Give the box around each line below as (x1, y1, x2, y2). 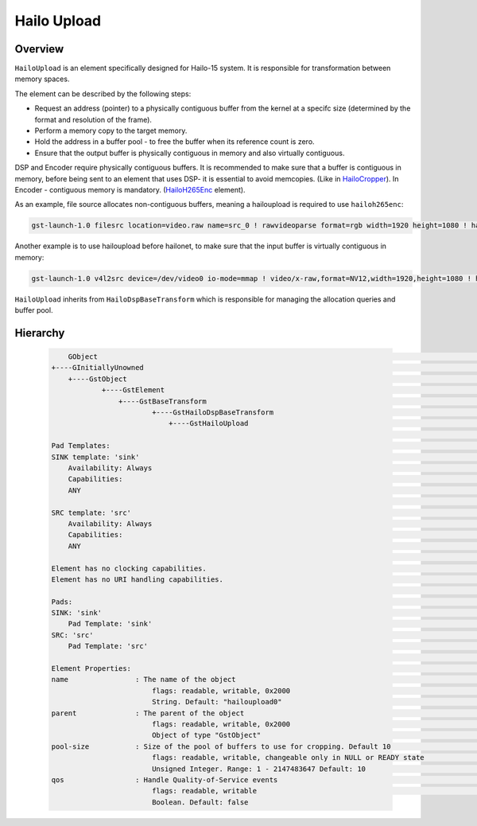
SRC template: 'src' (51, 508, 131, 517)
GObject (68, 353, 99, 361)
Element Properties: (51, 664, 131, 673)
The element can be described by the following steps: (14, 88, 192, 99)
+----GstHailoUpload (168, 419, 249, 428)
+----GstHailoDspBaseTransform (151, 408, 274, 417)
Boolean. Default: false (151, 797, 249, 807)
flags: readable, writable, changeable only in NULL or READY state (151, 753, 425, 762)
